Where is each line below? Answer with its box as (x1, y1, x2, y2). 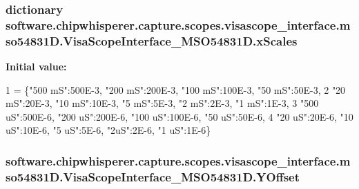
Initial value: (6, 59, 67, 74)
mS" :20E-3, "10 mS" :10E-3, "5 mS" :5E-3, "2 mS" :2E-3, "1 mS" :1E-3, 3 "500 (6, 96, 319, 110)
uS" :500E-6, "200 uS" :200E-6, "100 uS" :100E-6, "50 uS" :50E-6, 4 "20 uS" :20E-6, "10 (6, 109, 353, 123)
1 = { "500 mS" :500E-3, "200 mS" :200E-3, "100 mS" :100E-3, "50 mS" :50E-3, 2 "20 (6, 82, 346, 97)
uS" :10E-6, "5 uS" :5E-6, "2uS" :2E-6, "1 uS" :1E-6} (6, 123, 211, 137)
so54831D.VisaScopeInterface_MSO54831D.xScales (6, 32, 298, 49)
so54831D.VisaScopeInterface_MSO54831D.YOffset (6, 168, 300, 185)
